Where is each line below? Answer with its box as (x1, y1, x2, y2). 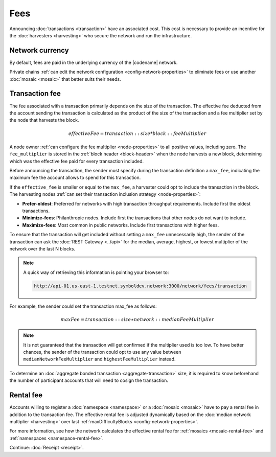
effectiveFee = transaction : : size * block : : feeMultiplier (68, 130, 206, 136)
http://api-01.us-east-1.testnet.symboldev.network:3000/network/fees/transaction (34, 283, 247, 289)
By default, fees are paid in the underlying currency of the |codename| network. (9, 59, 178, 65)
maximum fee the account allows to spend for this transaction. (9, 174, 141, 181)
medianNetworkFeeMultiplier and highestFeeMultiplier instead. (23, 356, 176, 362)
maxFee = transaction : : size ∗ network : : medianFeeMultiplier (60, 316, 215, 322)
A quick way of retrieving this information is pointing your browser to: (23, 269, 169, 276)
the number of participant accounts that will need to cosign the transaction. (9, 377, 169, 383)
